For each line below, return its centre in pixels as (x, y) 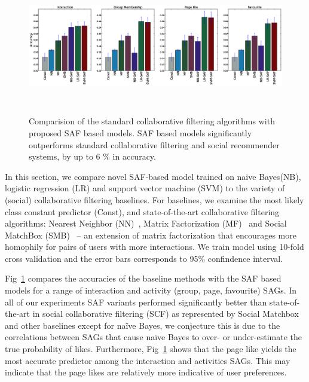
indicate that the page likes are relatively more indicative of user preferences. (146, 372)
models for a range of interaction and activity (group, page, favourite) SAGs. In (151, 290)
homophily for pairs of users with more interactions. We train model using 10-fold (154, 247)
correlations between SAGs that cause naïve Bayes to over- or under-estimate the (154, 337)
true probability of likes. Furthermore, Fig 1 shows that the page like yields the (151, 349)
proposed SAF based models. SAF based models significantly (140, 132)
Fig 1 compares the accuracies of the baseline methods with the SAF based (143, 278)
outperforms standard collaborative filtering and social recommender (154, 144)
